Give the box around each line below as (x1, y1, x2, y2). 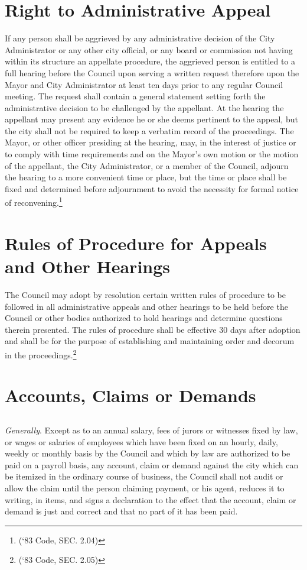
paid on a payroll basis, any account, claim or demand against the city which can (5, 458, 299, 471)
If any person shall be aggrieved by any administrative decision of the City (5, 32, 275, 44)
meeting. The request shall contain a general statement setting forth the (5, 90, 266, 102)
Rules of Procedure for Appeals (5, 231, 267, 255)
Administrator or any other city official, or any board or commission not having (5, 43, 293, 56)
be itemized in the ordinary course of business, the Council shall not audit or (5, 470, 283, 482)
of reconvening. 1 (5, 195, 63, 209)
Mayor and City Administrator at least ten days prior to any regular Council (5, 78, 283, 90)
